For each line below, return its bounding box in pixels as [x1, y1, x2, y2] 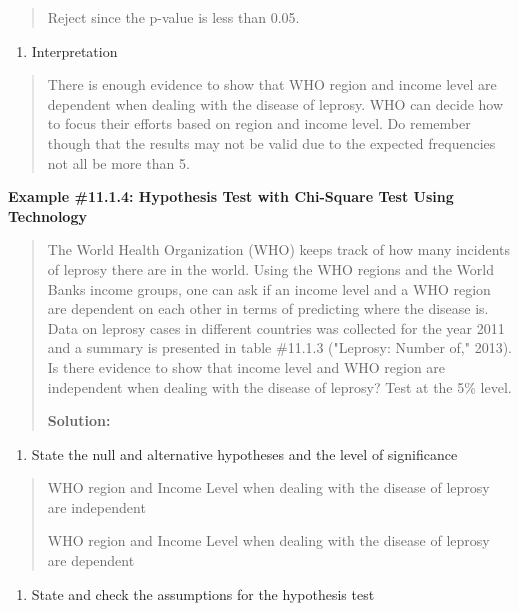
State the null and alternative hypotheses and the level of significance [31, 443, 458, 464]
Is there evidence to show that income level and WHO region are [47, 356, 446, 377]
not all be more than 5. [47, 152, 190, 173]
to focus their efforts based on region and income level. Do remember [47, 113, 471, 134]
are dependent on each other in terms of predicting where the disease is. [47, 298, 489, 319]
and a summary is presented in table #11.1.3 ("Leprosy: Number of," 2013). [47, 337, 512, 358]
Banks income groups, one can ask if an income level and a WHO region [47, 278, 491, 299]
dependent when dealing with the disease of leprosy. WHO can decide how [47, 93, 504, 114]
